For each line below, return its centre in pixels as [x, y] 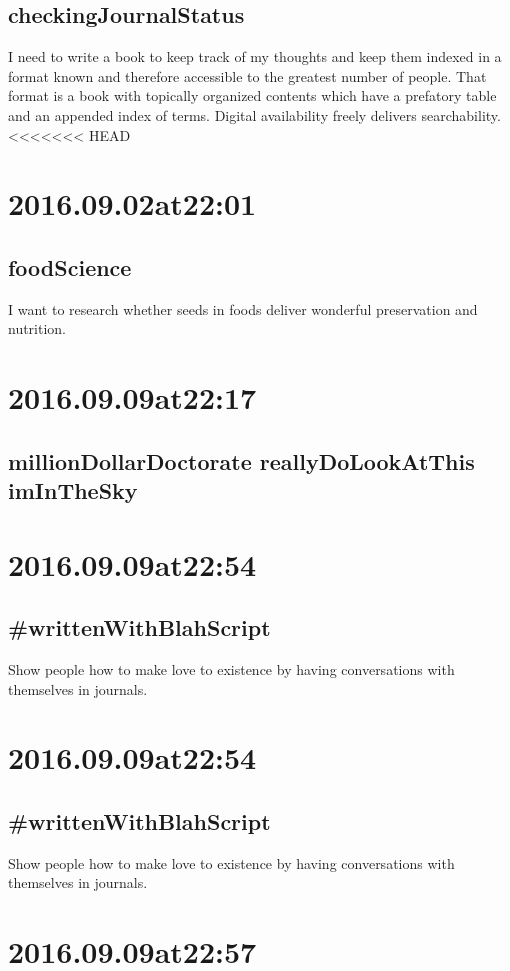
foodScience [70, 266]
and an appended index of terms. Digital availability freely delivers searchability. [254, 114]
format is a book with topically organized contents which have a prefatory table [252, 95]
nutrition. [37, 328]
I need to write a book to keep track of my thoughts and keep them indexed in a [255, 56]
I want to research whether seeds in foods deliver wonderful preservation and [243, 308]
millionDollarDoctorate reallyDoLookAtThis [241, 460]
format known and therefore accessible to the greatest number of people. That [247, 75]
